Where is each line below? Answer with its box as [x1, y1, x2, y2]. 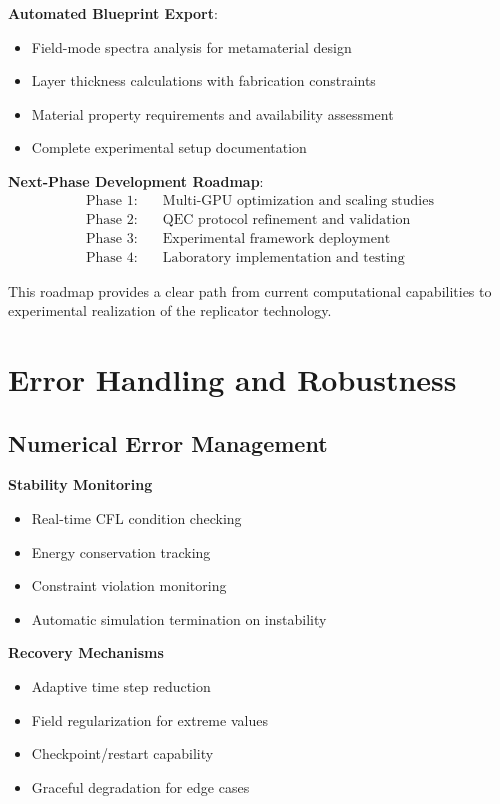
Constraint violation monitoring [31, 575, 227, 596]
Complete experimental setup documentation [31, 137, 307, 158]
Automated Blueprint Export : [8, 3, 218, 23]
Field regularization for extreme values [31, 709, 268, 730]
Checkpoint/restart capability [31, 743, 214, 764]
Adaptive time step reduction [31, 676, 211, 697]
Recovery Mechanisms [8, 642, 164, 663]
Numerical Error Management [8, 427, 328, 458]
